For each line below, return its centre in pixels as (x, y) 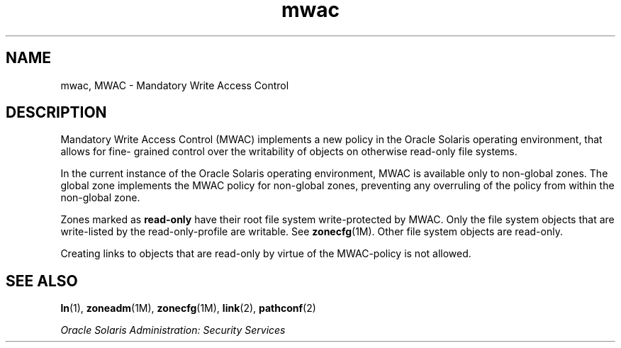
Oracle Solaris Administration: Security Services (173, 330)
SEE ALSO (42, 281)
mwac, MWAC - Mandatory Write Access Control (175, 85)
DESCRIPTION (56, 113)
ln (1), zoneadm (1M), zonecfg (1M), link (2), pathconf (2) (188, 308)
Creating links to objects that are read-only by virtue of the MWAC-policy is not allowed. (266, 254)
